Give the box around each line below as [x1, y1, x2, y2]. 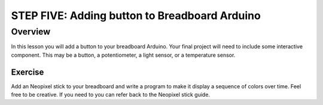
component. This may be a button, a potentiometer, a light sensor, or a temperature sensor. [11, 51, 236, 58]
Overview [11, 26, 51, 37]
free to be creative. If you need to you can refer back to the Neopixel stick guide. [11, 91, 211, 98]
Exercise [11, 67, 44, 77]
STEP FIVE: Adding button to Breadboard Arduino [11, 9, 261, 22]
